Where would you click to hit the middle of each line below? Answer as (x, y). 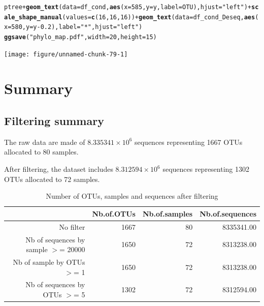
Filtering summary (54, 121)
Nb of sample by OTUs (49, 262)
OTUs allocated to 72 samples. (52, 179)
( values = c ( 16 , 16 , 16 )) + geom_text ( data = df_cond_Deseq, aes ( (160, 17)
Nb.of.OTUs (114, 213)
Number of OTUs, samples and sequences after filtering (132, 196)
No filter (72, 226)
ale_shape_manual (33, 17)
